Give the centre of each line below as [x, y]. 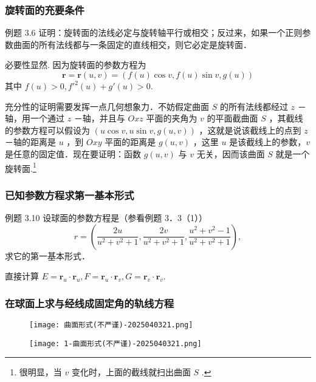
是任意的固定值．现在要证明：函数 [73, 153]
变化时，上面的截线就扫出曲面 [131, 372]
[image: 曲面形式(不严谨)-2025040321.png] [111, 325]
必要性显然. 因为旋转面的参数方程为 [76, 65]
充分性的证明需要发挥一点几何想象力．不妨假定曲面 [107, 106]
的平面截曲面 [232, 118]
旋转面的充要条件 [45, 9]
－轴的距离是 [30, 142]
